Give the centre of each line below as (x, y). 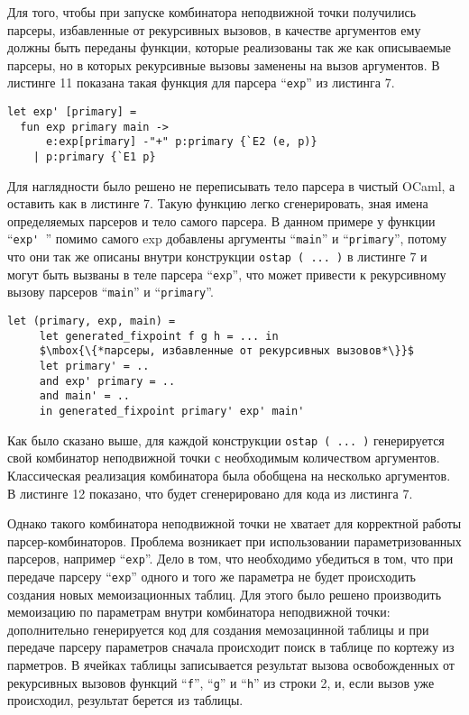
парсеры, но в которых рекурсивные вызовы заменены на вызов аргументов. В (224, 64)
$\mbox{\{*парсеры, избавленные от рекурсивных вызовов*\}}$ (227, 351)
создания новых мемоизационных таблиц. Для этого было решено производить (225, 594)
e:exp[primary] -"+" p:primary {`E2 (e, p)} (181, 142)
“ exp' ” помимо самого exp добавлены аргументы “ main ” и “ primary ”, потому (227, 238)
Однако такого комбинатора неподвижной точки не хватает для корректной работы (234, 523)
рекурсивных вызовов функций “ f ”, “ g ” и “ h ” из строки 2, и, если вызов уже (221, 682)
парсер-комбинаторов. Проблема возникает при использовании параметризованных (234, 541)
